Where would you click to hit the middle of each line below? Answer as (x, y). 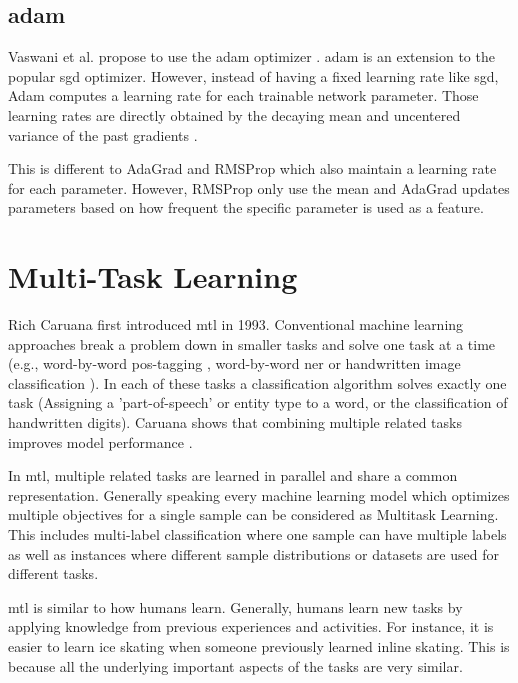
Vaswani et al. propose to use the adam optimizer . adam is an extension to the (251, 56)
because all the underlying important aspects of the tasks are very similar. (235, 665)
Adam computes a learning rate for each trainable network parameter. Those (243, 95)
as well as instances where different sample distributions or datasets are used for (253, 553)
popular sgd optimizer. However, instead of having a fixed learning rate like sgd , (253, 75)
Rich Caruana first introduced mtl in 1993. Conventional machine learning (236, 324)
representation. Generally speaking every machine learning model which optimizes (259, 494)
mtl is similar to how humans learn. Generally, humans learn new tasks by (235, 606)
